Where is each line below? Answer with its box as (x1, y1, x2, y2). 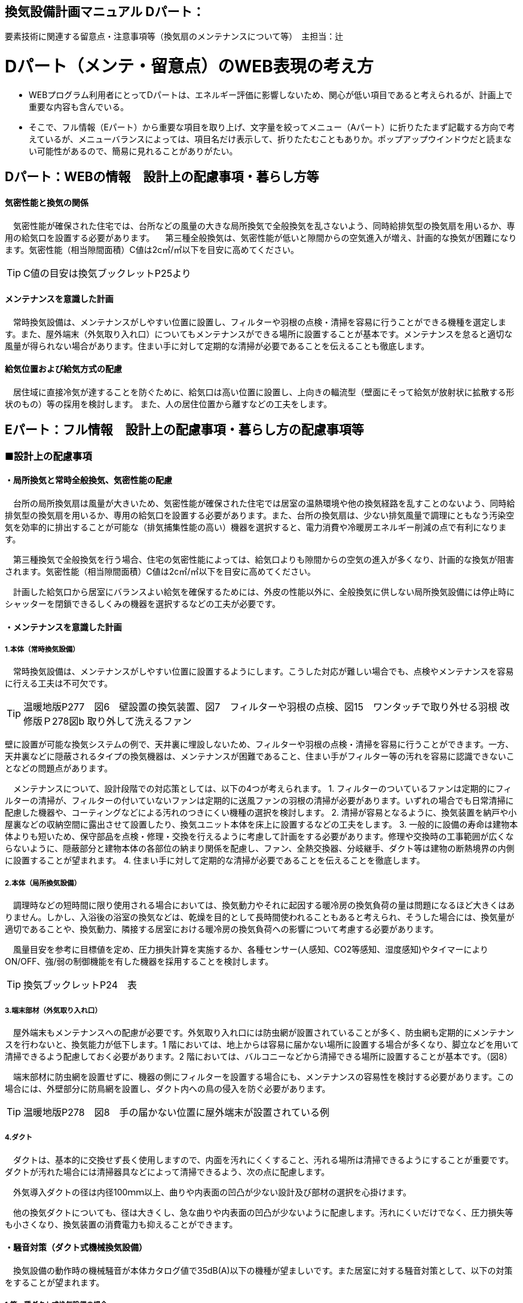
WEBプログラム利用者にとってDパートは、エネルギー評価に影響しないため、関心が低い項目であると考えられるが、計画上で (29, 89, 513, 100)
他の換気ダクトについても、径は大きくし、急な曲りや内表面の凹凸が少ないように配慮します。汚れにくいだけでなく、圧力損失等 (13, 1207, 513, 1217)
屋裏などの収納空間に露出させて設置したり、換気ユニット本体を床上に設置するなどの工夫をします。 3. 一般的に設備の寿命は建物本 (5, 819, 518, 830)
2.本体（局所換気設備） (5, 878, 81, 887)
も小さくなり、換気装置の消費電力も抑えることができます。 (5, 1219, 238, 1229)
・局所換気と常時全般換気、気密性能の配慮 (5, 475, 172, 486)
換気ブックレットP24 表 (23, 979, 137, 991)
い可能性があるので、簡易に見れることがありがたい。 (29, 145, 238, 156)
